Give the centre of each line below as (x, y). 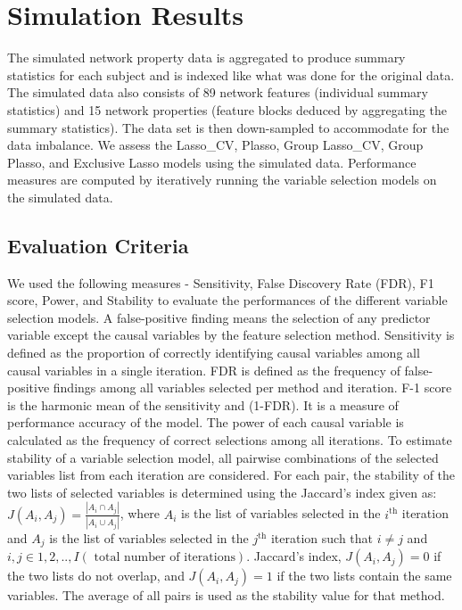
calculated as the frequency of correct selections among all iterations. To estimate (230, 440)
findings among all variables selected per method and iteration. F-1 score (252, 387)
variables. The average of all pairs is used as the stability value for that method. (226, 595)
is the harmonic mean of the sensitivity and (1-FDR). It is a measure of (203, 404)
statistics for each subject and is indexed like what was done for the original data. (231, 74)
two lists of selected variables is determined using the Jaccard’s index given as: (222, 492)
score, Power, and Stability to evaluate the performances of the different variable (227, 300)
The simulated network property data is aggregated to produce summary (206, 58)
